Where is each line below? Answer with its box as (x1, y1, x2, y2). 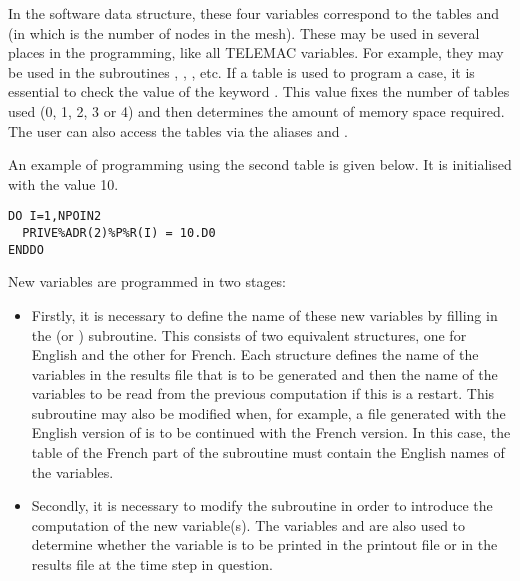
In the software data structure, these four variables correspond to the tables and (8, 3, 500, 23)
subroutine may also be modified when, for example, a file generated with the (31, 402, 506, 423)
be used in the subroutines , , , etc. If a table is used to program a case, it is (8, 61, 475, 82)
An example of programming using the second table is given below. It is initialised (8, 154, 512, 175)
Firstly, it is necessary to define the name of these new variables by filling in (31, 304, 498, 325)
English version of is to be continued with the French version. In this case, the (31, 422, 511, 443)
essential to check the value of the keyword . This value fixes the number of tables (8, 81, 510, 102)
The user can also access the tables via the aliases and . (8, 120, 349, 141)
